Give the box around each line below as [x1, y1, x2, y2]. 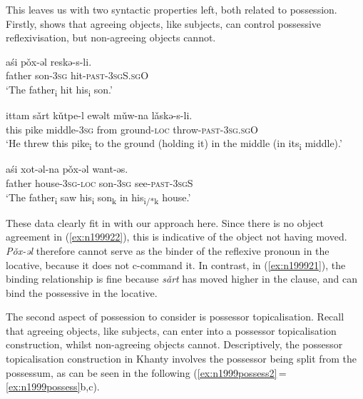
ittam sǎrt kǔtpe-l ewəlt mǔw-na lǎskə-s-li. [6, 108, 193, 123]
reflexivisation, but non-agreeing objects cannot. [6, 30, 216, 45]
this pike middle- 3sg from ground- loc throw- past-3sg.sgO [6, 121, 258, 136]
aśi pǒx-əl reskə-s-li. [6, 54, 92, 69]
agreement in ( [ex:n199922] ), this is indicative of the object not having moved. [6, 229, 347, 244]
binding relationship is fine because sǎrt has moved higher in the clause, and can [6, 271, 357, 286]
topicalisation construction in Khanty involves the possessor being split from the [6, 351, 357, 366]
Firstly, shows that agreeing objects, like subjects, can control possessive [6, 16, 322, 31]
